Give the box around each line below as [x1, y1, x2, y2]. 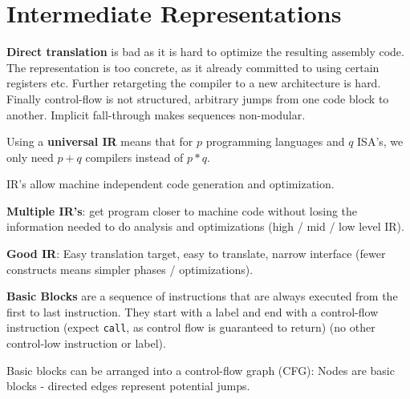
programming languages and [205, 133, 345, 150]
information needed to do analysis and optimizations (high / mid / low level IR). [6, 218, 404, 235]
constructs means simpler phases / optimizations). [6, 260, 254, 277]
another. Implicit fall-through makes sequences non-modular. [6, 106, 306, 123]
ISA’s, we [357, 133, 404, 150]
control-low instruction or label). [6, 335, 166, 352]
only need [6, 148, 54, 165]
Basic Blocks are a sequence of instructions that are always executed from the [6, 288, 398, 304]
